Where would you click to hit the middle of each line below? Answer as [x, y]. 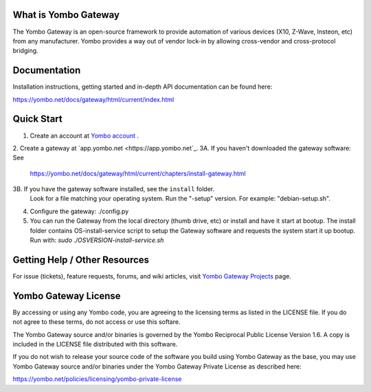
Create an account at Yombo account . [85, 135]
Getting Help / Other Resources [81, 260]
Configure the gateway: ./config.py [79, 211]
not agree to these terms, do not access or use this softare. [97, 322]
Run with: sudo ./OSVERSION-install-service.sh [97, 240]
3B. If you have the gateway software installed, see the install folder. [114, 189]
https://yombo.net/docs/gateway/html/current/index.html [93, 99]
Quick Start [37, 119]
